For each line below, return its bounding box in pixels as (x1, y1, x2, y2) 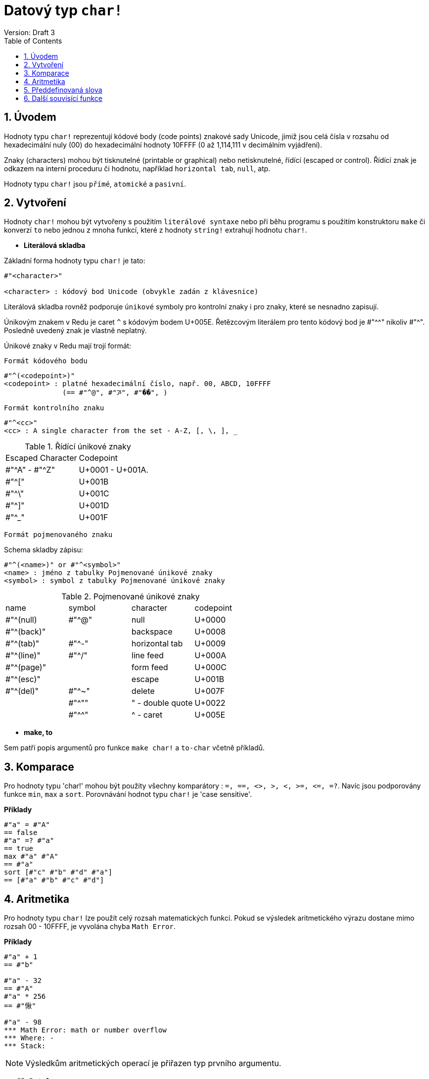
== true (4, 844, 34, 853)
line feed (131, 650, 164, 661)
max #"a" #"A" (4, 852, 58, 861)
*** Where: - (4, 1034, 54, 1042)
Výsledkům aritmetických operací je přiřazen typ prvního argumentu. (25, 1058, 282, 1069)
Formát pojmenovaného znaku (4, 531, 113, 539)
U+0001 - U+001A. (79, 465, 148, 475)
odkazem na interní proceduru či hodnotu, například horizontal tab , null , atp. (4, 164, 271, 173)
